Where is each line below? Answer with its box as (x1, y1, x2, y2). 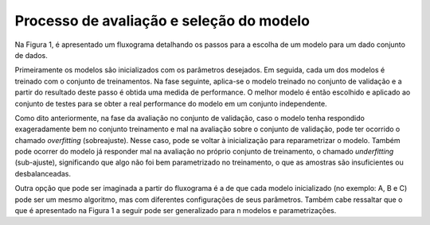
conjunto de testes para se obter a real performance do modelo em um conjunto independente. (14, 99, 327, 108)
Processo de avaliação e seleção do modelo (14, 12, 311, 29)
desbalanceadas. (14, 169, 72, 178)
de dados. (14, 50, 48, 60)
